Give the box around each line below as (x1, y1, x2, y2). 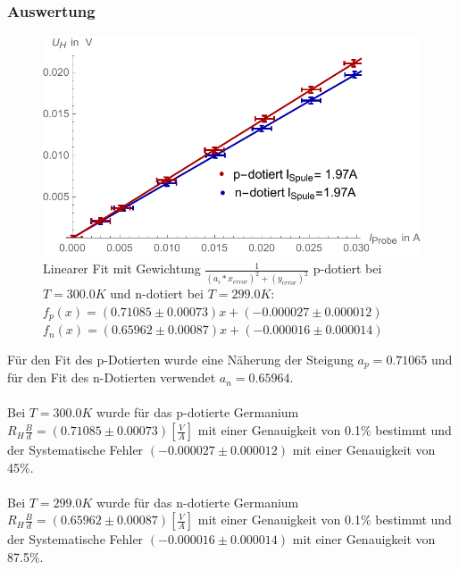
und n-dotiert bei (110, 284, 204, 303)
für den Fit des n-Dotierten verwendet (7, 368, 216, 387)
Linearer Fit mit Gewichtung (43, 259, 201, 278)
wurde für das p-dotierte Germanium (96, 403, 299, 422)
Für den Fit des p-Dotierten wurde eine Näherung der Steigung (7, 349, 354, 368)
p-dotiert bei (313, 259, 382, 278)
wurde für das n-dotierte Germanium (96, 492, 299, 511)
